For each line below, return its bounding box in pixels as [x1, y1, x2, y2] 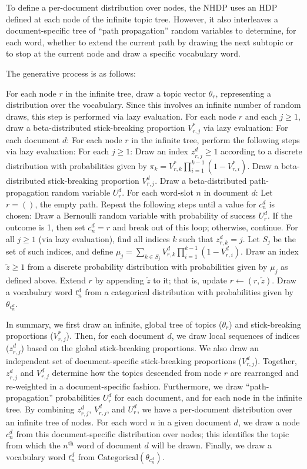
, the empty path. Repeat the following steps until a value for [35, 197, 256, 210]
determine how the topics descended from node [52, 366, 222, 379]
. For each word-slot [122, 186, 193, 199]
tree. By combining [6, 402, 75, 415]
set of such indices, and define [6, 245, 114, 257]
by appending [95, 274, 144, 286]
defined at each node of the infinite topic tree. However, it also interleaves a [6, 12, 279, 25]
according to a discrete [221, 145, 302, 157]
